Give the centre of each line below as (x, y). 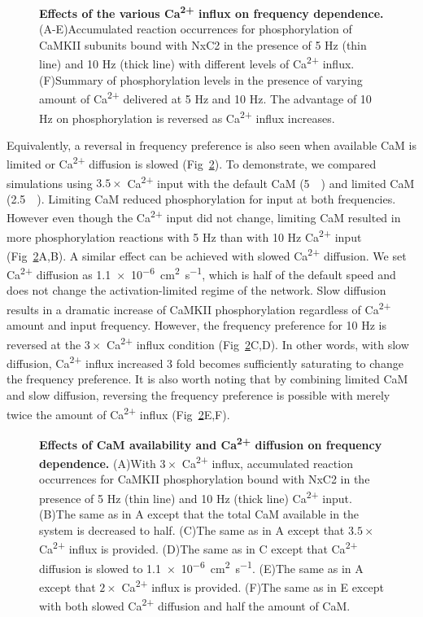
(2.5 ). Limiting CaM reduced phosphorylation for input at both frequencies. (201, 198)
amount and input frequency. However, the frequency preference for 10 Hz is (196, 325)
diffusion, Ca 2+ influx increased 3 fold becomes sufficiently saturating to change (205, 362)
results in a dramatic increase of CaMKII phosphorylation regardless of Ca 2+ (199, 308)
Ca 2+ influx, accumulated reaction (267, 462)
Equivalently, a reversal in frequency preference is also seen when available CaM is (211, 144)
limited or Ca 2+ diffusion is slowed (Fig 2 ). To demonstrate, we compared (192, 163)
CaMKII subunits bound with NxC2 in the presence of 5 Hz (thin (203, 44)
